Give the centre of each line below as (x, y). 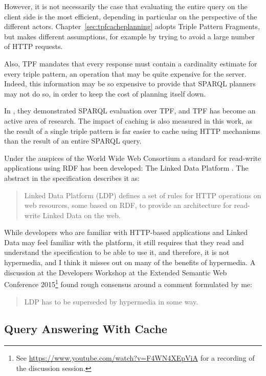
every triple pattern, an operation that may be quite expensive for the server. (125, 73)
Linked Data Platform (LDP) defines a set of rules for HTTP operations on (143, 195)
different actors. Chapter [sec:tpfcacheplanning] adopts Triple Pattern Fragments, (132, 26)
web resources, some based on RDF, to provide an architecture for (128, 205)
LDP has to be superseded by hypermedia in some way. (111, 301)
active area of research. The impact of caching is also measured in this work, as (128, 120)
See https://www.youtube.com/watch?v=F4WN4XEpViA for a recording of (135, 358)
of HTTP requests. (34, 46)
